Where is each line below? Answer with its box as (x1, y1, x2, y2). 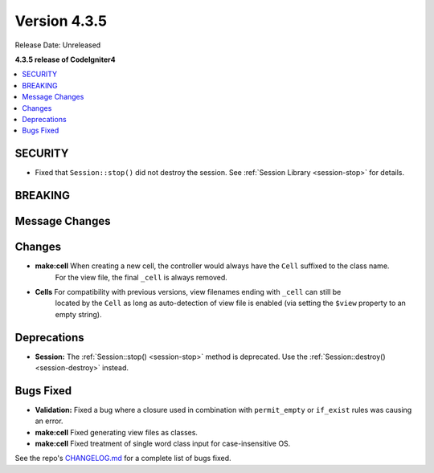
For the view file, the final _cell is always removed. (55, 272, 228, 282)
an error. (35, 416, 63, 426)
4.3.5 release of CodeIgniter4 (14, 55, 116, 64)
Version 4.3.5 (14, 12, 108, 30)
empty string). (55, 309, 102, 319)
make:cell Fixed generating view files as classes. (35, 427, 199, 437)
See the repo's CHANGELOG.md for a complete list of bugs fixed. (14, 454, 232, 463)
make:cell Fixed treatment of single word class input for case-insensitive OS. (35, 438, 291, 449)
